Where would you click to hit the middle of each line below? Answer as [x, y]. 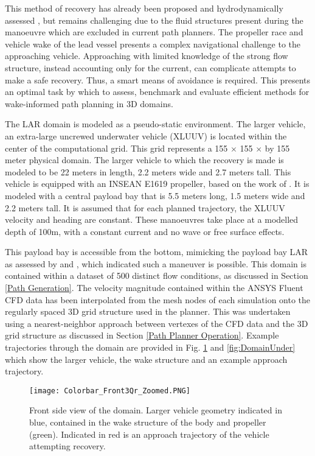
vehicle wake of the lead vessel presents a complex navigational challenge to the [153, 44]
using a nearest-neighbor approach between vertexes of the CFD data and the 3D [157, 323]
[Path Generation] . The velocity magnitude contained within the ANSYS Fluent [154, 288]
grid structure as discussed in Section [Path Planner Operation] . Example [142, 335]
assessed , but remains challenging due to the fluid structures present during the [154, 20]
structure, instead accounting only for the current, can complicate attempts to [151, 67]
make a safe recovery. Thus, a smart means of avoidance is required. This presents [158, 79]
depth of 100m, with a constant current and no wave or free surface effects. [145, 231]
